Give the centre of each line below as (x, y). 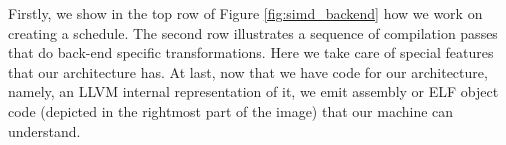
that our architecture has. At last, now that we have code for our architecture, (248, 71)
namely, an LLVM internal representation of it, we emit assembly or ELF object (253, 91)
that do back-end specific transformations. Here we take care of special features (251, 52)
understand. (44, 130)
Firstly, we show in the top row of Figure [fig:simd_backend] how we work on (245, 13)
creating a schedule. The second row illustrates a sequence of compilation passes (253, 32)
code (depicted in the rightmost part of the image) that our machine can (231, 110)
